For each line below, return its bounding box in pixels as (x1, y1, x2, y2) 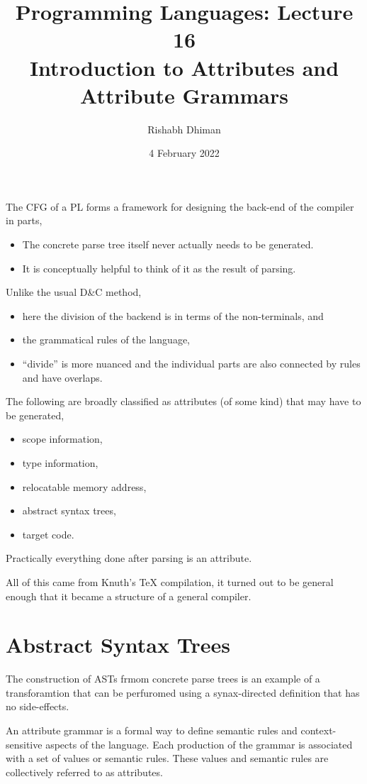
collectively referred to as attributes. (6, 764, 163, 779)
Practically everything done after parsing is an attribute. (6, 551, 252, 565)
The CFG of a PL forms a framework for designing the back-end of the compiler (6, 199, 354, 214)
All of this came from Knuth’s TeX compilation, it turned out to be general (6, 574, 334, 589)
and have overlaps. (22, 370, 103, 385)
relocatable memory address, (22, 479, 147, 494)
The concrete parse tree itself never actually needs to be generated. (22, 237, 314, 252)
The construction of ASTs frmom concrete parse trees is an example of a (6, 671, 320, 686)
